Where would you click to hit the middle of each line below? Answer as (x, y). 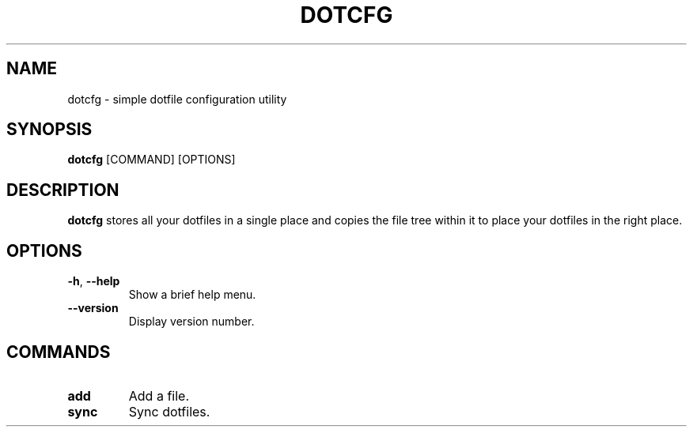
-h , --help (94, 281)
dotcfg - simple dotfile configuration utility (177, 99)
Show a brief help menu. (192, 295)
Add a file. (159, 395)
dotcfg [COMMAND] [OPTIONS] (151, 160)
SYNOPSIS (49, 130)
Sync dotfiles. (169, 411)
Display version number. (191, 322)
